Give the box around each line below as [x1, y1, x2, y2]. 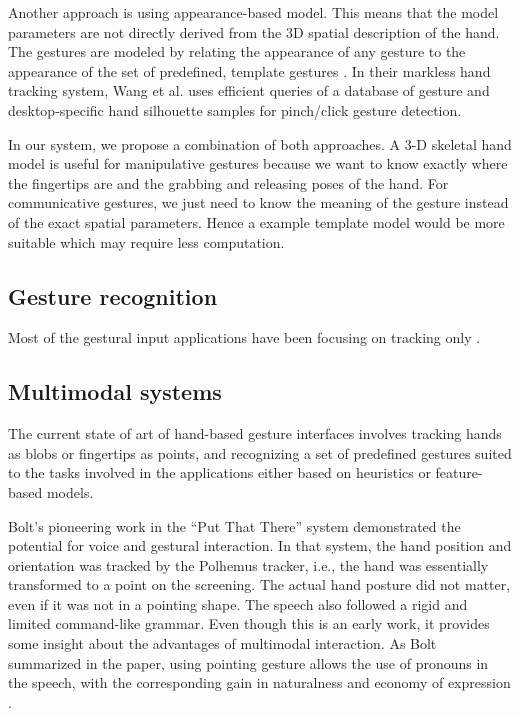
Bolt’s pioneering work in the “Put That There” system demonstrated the [8, 515, 461, 536]
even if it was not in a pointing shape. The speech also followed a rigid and [8, 593, 468, 614]
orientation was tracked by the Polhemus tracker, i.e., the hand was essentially [8, 554, 489, 575]
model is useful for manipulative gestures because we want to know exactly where [8, 153, 508, 174]
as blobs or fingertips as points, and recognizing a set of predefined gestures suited [8, 442, 512, 463]
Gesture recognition [8, 280, 218, 311]
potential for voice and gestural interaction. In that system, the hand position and [8, 535, 512, 556]
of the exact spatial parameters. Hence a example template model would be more [8, 211, 505, 232]
